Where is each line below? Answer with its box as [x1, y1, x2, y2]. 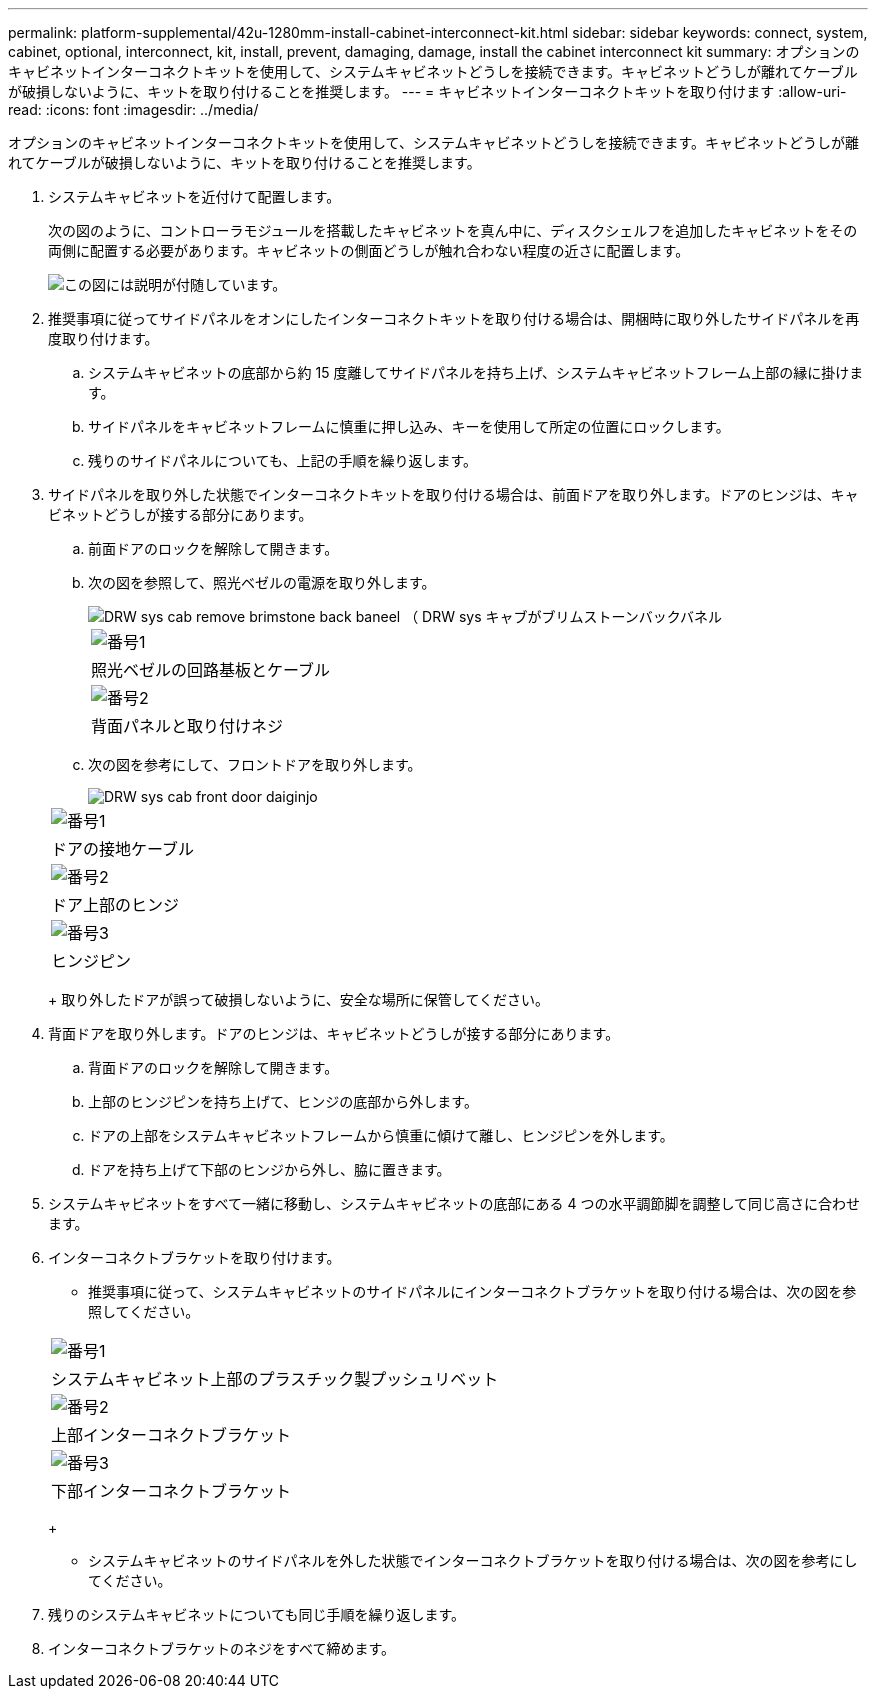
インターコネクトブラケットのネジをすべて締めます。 [48, 1640, 396, 1657]
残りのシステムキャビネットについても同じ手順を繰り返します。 [48, 1606, 466, 1623]
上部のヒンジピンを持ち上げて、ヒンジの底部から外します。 [88, 1093, 478, 1110]
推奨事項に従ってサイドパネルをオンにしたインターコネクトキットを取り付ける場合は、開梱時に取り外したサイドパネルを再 [48, 310, 860, 327]
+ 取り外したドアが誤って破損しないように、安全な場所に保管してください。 [48, 991, 549, 1008]
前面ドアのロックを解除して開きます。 [88, 540, 339, 557]
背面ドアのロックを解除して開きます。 [88, 1059, 339, 1076]
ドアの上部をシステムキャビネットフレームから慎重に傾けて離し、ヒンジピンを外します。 [88, 1127, 674, 1144]
